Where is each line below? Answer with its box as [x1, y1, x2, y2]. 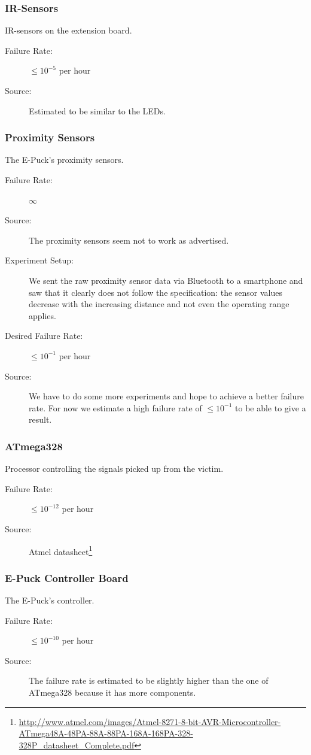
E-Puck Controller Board [5, 570, 129, 585]
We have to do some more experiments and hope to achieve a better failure [29, 390, 304, 402]
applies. [29, 309, 56, 322]
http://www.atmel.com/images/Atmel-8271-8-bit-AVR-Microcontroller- [19, 715, 281, 727]
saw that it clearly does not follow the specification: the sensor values [29, 286, 283, 298]
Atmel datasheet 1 [29, 543, 93, 557]
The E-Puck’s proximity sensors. [5, 153, 124, 166]
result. [29, 413, 52, 426]
